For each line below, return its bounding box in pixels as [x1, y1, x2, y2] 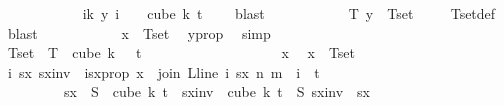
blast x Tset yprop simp [7, 22, 271, 43]
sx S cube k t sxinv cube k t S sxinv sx [63, 81, 371, 102]
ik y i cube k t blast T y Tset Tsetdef [82, 3, 496, 23]
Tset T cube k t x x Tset [7, 42, 356, 63]
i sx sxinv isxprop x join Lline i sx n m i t [7, 61, 320, 82]
